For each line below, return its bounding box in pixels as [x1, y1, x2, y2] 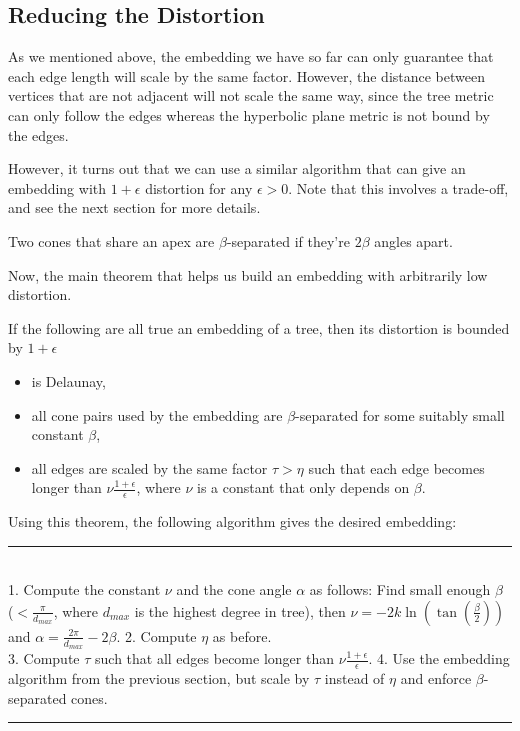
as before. [212, 625, 272, 646]
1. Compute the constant [8, 579, 161, 600]
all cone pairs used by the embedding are [31, 404, 283, 425]
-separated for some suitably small [295, 404, 505, 425]
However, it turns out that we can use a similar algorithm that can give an [8, 158, 466, 179]
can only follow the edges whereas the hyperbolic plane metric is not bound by [8, 104, 490, 125]
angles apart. [374, 230, 453, 251]
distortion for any [145, 177, 253, 198]
